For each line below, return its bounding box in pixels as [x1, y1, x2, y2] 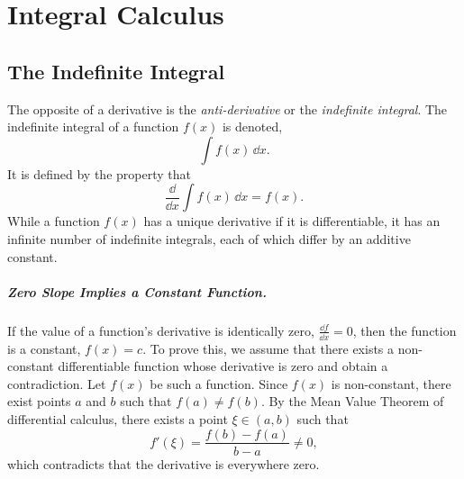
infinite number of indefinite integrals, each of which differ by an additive [7, 229, 411, 248]
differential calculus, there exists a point [7, 409, 228, 428]
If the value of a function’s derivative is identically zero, [7, 321, 314, 339]
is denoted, [222, 117, 283, 136]
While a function [7, 212, 100, 230]
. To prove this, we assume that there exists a [142, 339, 395, 357]
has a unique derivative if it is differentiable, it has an [143, 212, 441, 230]
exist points [7, 392, 71, 411]
